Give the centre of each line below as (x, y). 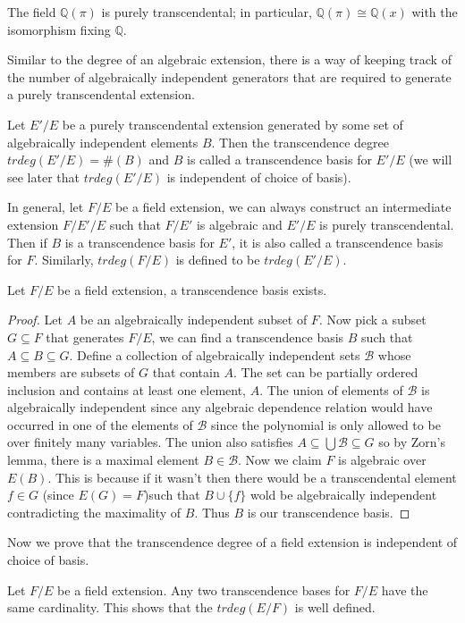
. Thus (212, 512)
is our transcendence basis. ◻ (329, 512)
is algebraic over (382, 460)
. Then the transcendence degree (300, 142)
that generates (85, 337)
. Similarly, (64, 260)
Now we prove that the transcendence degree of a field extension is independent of (232, 542)
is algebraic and (239, 224)
